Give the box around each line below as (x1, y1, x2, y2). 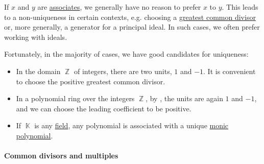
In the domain (16, 65, 61, 76)
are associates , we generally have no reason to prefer (37, 2, 201, 12)
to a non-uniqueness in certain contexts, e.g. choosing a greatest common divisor (4, 11, 256, 22)
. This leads (222, 2, 258, 12)
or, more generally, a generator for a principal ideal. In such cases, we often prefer (4, 21, 260, 32)
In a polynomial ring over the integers (16, 93, 135, 104)
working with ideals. (4, 31, 67, 42)
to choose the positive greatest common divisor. (16, 76, 165, 86)
